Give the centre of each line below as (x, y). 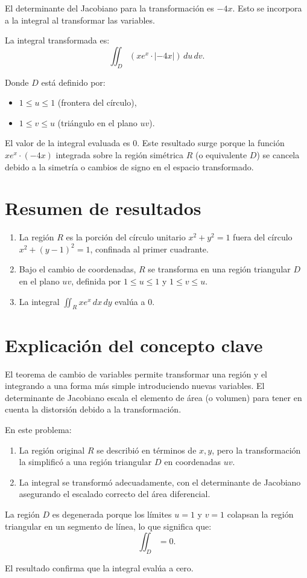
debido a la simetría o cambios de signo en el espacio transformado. (129, 166)
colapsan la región (260, 514)
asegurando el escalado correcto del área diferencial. (115, 494)
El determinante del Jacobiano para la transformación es (109, 8)
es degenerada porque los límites (112, 514)
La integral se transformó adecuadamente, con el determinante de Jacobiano (160, 482)
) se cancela (278, 154)
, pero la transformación (256, 450)
